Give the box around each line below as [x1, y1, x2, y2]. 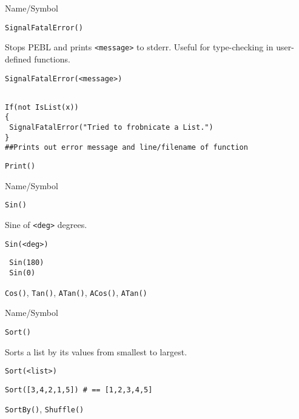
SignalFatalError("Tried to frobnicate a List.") [9, 123, 213, 132]
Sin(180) [9, 258, 44, 267]
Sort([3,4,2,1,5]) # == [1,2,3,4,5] [5, 385, 153, 394]
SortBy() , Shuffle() [5, 403, 84, 415]
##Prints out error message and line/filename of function [5, 143, 248, 152]
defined [5, 52, 32, 65]
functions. [34, 52, 70, 65]
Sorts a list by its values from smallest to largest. [5, 345, 187, 358]
